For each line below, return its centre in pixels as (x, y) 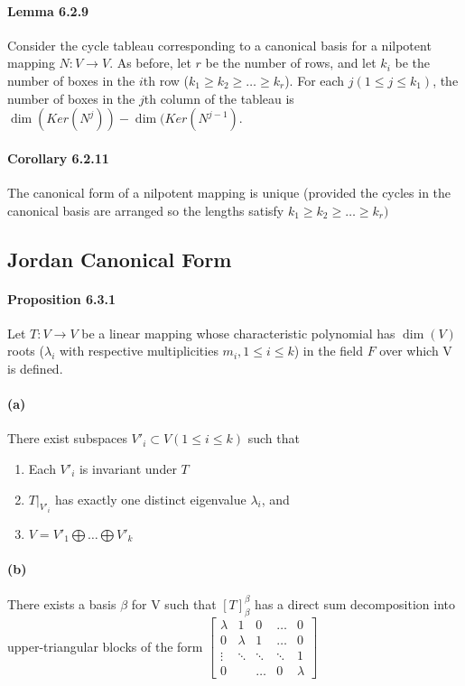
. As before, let (150, 63)
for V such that (174, 603)
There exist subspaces (67, 438)
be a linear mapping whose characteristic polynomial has (238, 333)
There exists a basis (62, 603)
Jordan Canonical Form (120, 259)
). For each (315, 80)
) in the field (328, 351)
